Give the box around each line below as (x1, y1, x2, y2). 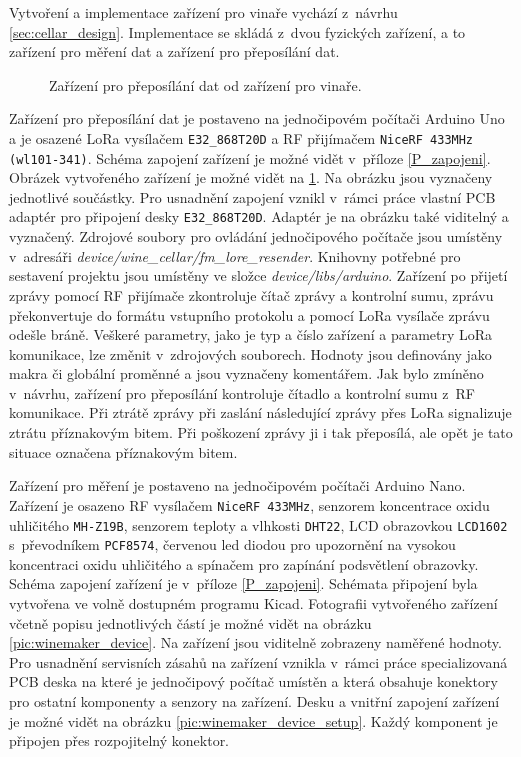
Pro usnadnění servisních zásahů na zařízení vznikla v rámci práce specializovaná (9, 651, 508, 672)
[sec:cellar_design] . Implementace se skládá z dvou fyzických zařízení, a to (9, 21, 466, 42)
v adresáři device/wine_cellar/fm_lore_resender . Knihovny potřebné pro (9, 245, 461, 266)
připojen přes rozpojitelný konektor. (9, 730, 230, 751)
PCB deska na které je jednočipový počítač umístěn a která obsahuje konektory (9, 671, 498, 692)
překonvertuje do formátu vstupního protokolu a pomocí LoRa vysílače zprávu (9, 304, 490, 325)
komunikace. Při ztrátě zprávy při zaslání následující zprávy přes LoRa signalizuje (9, 402, 512, 423)
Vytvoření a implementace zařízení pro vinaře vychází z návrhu (9, 2, 398, 22)
